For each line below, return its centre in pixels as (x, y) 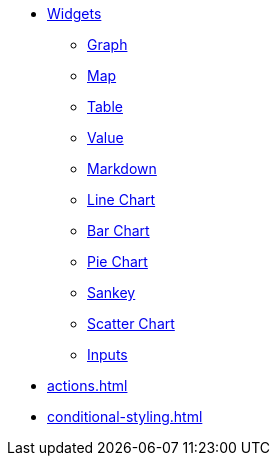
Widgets (74, 13)
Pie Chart (117, 261)
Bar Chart (118, 230)
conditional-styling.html (125, 416)
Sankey (111, 292)
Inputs (107, 354)
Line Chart (121, 199)
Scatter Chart (131, 323)
